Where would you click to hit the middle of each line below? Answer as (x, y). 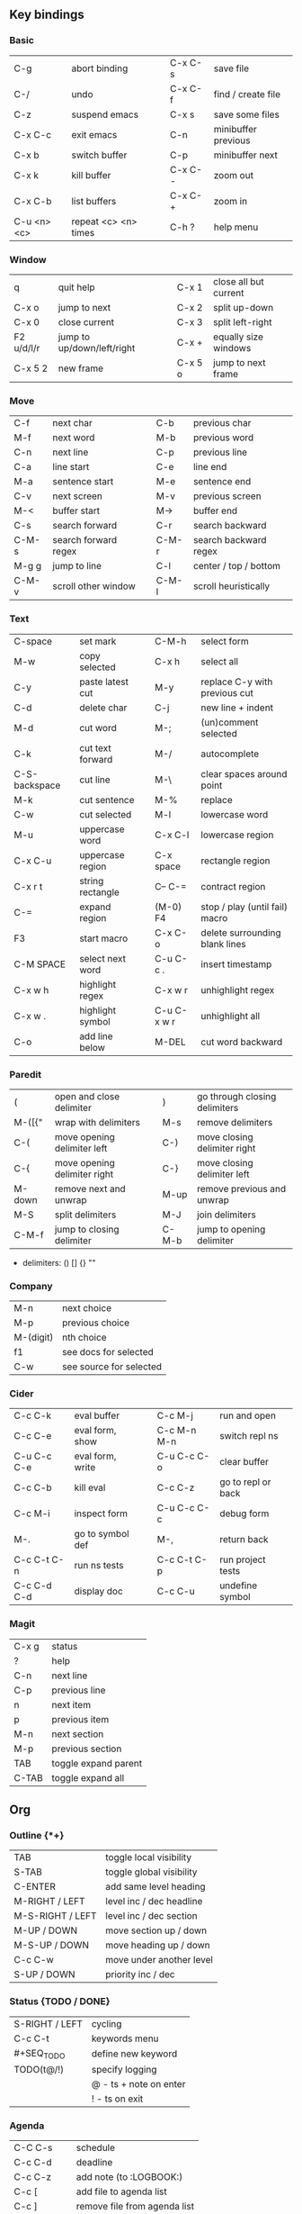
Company (31, 1286)
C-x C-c (33, 134)
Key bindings (47, 15)
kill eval (90, 1487)
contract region (233, 886)
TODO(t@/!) (39, 2069)
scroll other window (94, 586)
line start (71, 467)
